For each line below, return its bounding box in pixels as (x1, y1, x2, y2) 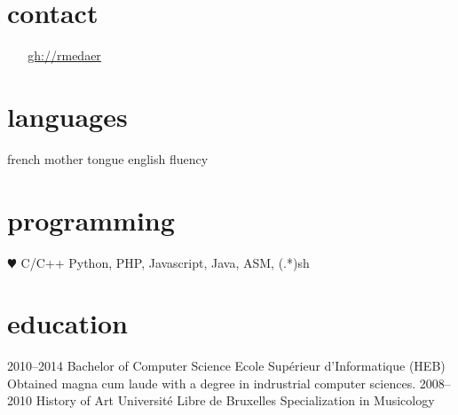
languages (7, 98, 128, 134)
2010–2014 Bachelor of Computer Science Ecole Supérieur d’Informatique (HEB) (7, 356, 446, 375)
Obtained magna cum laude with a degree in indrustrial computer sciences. (7, 373, 416, 392)
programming (7, 201, 175, 238)
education (7, 305, 128, 341)
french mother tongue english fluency (7, 149, 209, 168)
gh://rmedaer (28, 46, 101, 65)
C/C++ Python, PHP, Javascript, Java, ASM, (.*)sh (20, 253, 310, 271)
